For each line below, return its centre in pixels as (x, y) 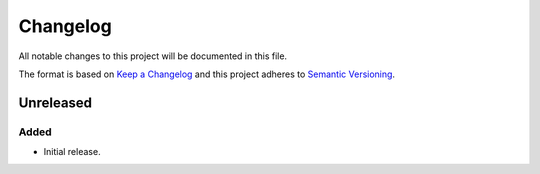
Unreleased (55, 102)
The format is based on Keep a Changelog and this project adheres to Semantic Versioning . (206, 74)
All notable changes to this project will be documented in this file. (153, 56)
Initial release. (72, 152)
